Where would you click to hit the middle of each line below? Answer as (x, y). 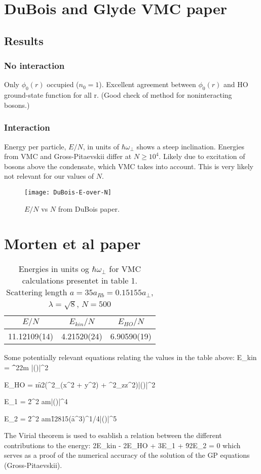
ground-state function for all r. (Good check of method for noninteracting (118, 95)
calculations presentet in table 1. (80, 281)
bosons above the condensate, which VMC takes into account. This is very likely (129, 166)
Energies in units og (54, 269)
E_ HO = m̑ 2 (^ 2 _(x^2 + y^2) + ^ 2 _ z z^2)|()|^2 (80, 384)
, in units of (101, 146)
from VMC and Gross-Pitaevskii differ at (68, 156)
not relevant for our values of (49, 176)
